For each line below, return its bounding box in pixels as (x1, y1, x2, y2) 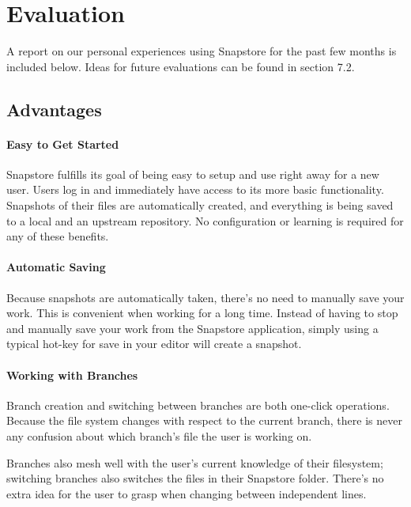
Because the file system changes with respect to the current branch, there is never (6, 412, 402, 429)
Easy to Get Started (6, 135, 119, 152)
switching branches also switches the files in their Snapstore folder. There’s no (6, 470, 384, 486)
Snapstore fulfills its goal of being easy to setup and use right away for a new (6, 165, 379, 182)
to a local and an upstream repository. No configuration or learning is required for (6, 212, 404, 229)
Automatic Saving (6, 259, 106, 275)
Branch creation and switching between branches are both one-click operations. (6, 396, 390, 413)
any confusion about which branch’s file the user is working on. (6, 428, 312, 445)
